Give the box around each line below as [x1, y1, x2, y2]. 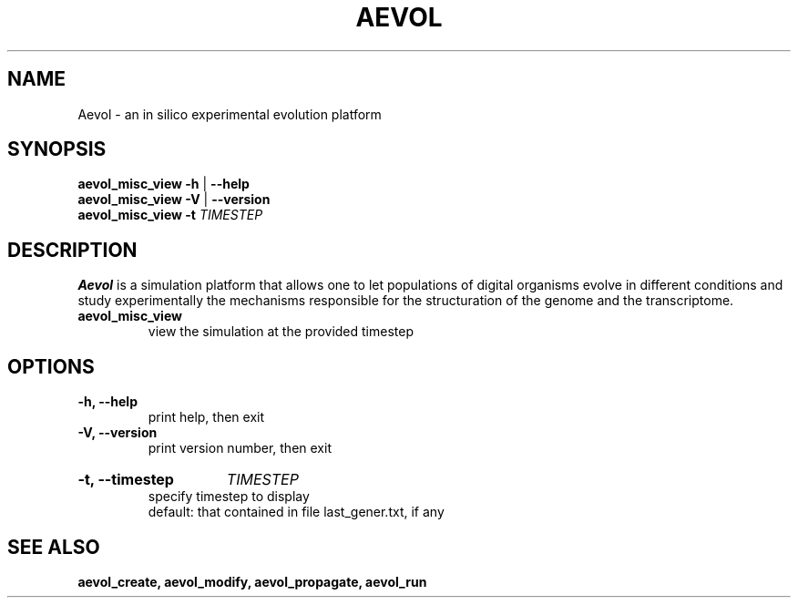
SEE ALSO [7, 535, 100, 559]
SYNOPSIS [7, 138, 107, 161]
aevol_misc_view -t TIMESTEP [77, 207, 263, 223]
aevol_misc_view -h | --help [77, 176, 250, 192]
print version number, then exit [148, 440, 332, 456]
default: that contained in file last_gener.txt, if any [148, 504, 445, 520]
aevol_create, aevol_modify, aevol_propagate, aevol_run [77, 573, 427, 590]
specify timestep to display [148, 488, 310, 505]
